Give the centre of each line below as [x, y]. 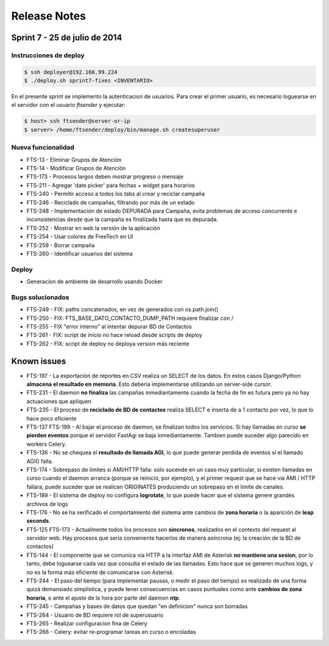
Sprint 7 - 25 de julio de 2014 [67, 38]
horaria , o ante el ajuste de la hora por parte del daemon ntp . [104, 598]
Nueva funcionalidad [43, 148]
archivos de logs [47, 504]
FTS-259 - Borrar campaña [61, 245]
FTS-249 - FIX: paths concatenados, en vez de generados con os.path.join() [122, 310]
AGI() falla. [40, 461]
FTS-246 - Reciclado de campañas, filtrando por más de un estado [111, 202]
